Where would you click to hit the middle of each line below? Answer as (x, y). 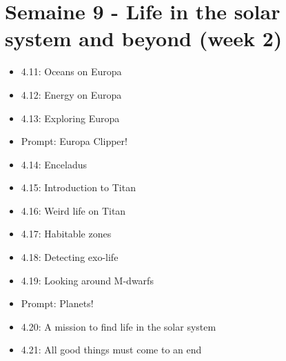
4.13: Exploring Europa (70, 118)
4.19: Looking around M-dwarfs (87, 280)
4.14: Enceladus (54, 164)
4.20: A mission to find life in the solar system (119, 326)
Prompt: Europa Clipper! (74, 141)
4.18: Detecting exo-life (70, 257)
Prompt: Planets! (57, 303)
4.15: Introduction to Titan (78, 187)
